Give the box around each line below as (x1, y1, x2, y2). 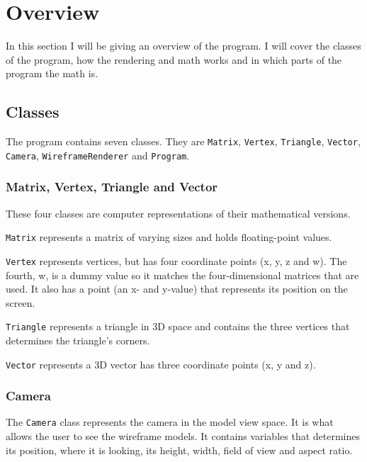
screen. (6, 295, 35, 310)
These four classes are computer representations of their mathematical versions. (6, 205, 351, 220)
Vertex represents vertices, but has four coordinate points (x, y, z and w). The (6, 253, 347, 268)
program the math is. (6, 66, 98, 81)
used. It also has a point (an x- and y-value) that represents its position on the (6, 281, 348, 296)
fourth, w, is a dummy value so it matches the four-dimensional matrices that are (6, 267, 359, 282)
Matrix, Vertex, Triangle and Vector (6, 178, 218, 196)
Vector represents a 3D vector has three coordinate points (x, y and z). (6, 356, 316, 371)
